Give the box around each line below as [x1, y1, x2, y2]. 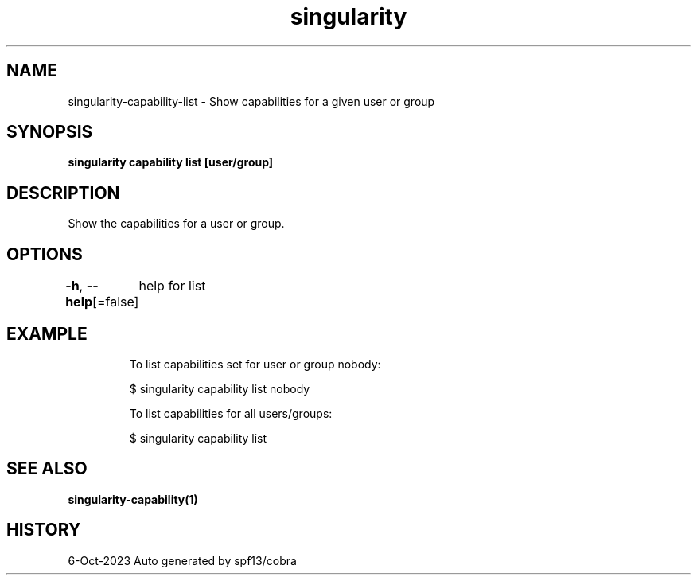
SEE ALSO [6, 458, 88, 479]
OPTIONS [6, 244, 83, 264]
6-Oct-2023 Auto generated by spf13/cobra [68, 553, 297, 567]
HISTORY [6, 520, 81, 540]
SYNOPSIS [6, 122, 93, 142]
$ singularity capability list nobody [129, 381, 310, 396]
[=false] [92, 294, 139, 310]
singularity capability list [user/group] [68, 155, 274, 170]
